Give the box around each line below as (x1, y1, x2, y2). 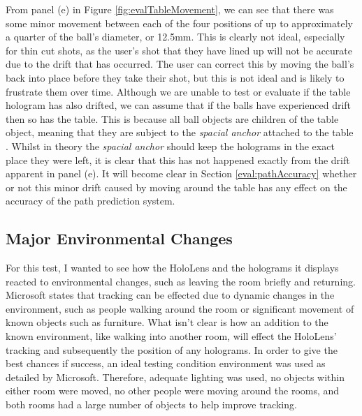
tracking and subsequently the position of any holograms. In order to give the (6, 342, 338, 357)
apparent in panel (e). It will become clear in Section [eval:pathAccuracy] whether (6, 166, 357, 181)
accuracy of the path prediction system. (6, 193, 175, 208)
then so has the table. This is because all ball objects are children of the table (6, 111, 339, 126)
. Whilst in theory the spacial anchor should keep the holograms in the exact (6, 138, 335, 153)
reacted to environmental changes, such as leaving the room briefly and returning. (6, 274, 356, 288)
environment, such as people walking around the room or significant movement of (6, 301, 354, 315)
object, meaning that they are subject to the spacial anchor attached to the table (6, 125, 354, 140)
